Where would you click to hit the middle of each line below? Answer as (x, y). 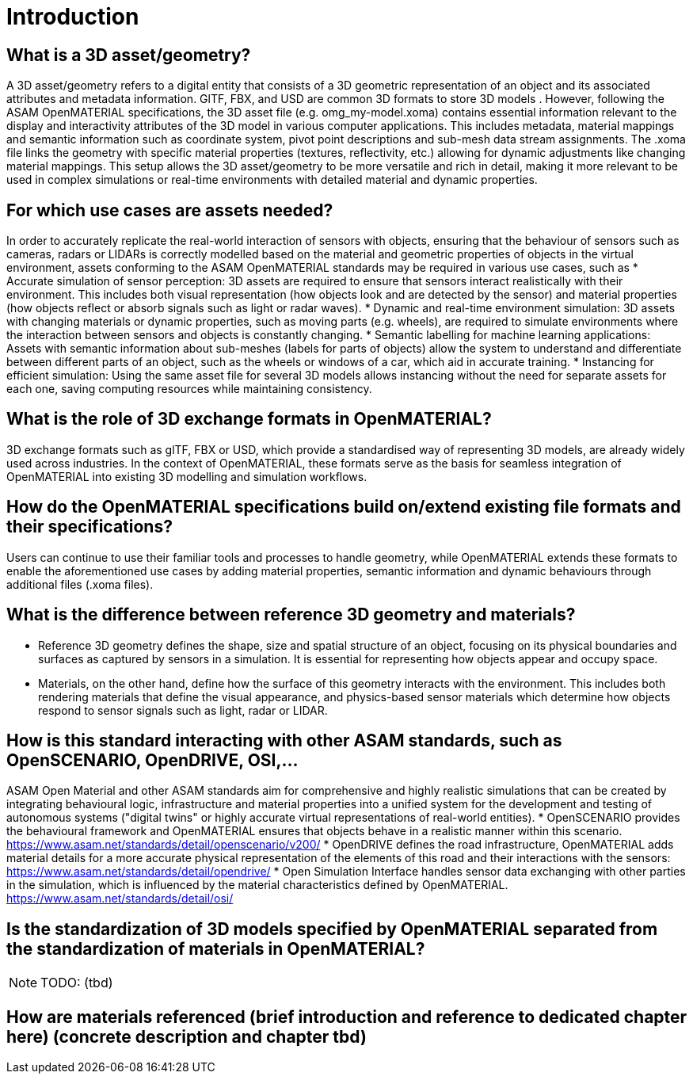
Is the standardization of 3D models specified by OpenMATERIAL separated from (332, 929)
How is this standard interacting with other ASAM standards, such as (284, 740)
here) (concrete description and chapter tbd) (187, 1036)
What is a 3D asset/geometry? (129, 55)
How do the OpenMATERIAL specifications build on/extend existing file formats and (344, 507)
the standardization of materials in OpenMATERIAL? (216, 948)
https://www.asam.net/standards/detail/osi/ (120, 899)
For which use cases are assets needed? (170, 210)
